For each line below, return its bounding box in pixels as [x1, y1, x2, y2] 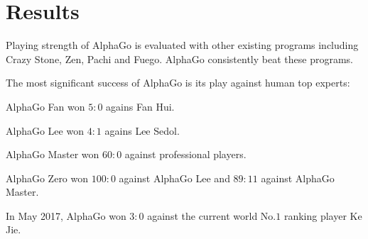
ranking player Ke [283, 208, 362, 223]
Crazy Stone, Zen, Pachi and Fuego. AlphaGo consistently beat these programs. [6, 51, 353, 66]
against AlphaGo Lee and [119, 170, 230, 185]
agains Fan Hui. [106, 99, 175, 113]
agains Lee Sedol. [104, 123, 180, 138]
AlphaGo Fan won [6, 99, 85, 113]
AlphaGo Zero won [6, 170, 89, 185]
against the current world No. [147, 208, 276, 223]
